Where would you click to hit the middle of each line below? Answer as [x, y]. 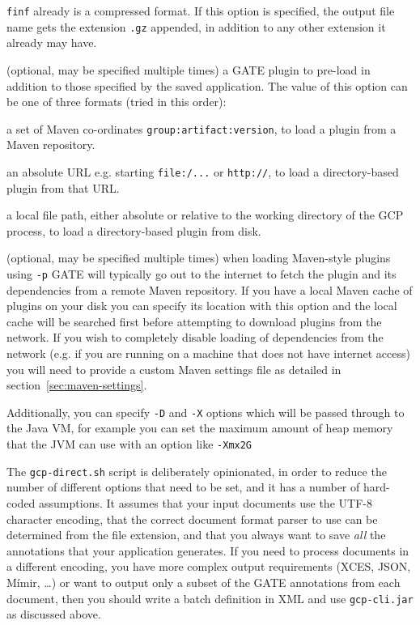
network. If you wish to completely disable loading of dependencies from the [195, 337]
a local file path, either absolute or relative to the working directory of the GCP [205, 215]
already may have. [52, 43]
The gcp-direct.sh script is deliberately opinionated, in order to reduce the [197, 471]
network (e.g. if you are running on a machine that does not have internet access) [208, 353]
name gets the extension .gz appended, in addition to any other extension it [196, 26]
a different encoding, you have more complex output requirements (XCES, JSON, [209, 566]
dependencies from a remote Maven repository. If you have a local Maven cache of [210, 289]
